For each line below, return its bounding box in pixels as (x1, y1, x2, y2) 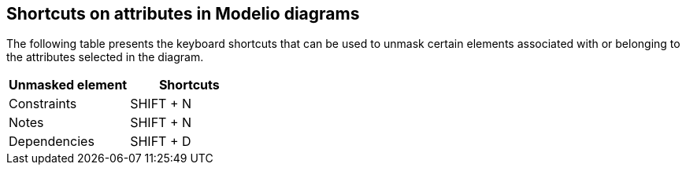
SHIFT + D (130, 133, 191, 150)
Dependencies (9, 133, 95, 150)
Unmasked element (9, 77, 128, 93)
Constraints (9, 96, 77, 112)
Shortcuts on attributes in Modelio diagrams (6, 4, 360, 24)
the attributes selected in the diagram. (6, 50, 204, 64)
